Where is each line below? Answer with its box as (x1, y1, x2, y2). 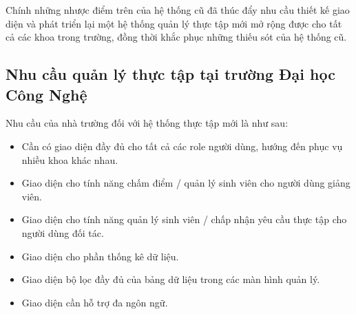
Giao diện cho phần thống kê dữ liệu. (21, 249, 179, 263)
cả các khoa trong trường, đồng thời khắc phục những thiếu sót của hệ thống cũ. (6, 30, 347, 44)
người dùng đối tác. (21, 225, 104, 240)
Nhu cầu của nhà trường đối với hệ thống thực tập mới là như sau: (6, 116, 289, 130)
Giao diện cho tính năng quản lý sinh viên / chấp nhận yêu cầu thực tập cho (21, 212, 347, 227)
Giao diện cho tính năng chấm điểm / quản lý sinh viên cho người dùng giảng (21, 176, 350, 190)
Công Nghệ (6, 83, 87, 105)
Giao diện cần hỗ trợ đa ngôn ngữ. (21, 295, 168, 309)
